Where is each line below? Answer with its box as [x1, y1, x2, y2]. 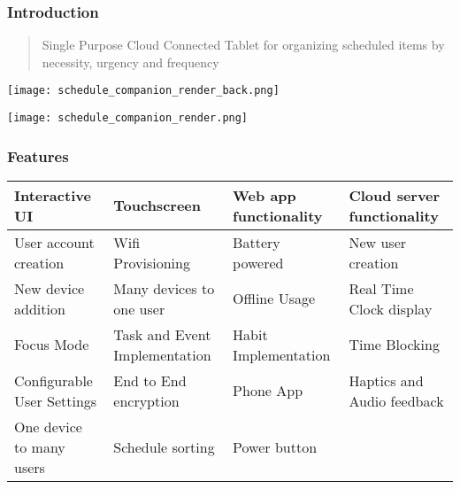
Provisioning [113, 252, 190, 273]
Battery [233, 231, 280, 252]
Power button [233, 436, 318, 457]
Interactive [14, 184, 91, 206]
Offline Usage [233, 288, 316, 309]
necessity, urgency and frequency [42, 52, 219, 71]
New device [14, 277, 85, 299]
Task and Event [113, 323, 211, 345]
